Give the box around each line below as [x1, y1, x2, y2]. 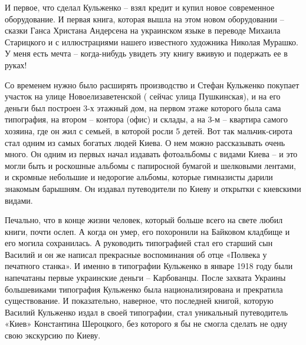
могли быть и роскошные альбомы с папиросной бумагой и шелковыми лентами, [5, 159, 296, 171]
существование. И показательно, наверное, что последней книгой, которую [5, 294, 274, 307]
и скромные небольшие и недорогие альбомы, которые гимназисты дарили [5, 171, 273, 183]
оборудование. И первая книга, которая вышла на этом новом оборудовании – [5, 12, 284, 25]
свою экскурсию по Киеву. [5, 329, 101, 341]
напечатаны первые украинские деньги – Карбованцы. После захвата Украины [5, 271, 286, 284]
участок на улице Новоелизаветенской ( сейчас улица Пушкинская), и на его [5, 90, 281, 102]
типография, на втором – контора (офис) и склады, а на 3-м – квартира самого [5, 113, 288, 125]
